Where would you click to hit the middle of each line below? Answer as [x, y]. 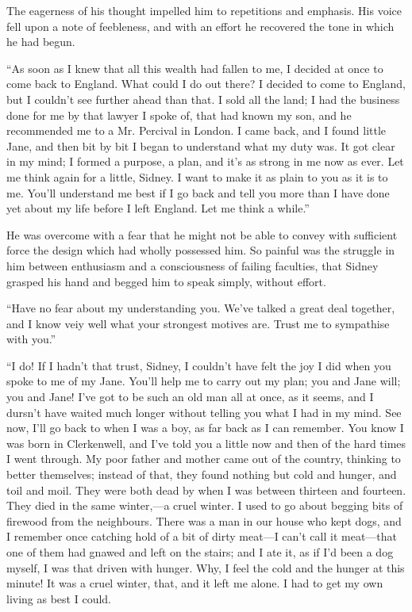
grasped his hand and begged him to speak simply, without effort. [166, 281]
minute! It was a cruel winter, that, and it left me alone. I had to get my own [195, 583]
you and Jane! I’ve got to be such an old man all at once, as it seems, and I [190, 397]
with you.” [31, 339]
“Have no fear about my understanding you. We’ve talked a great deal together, [201, 308]
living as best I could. [59, 598]
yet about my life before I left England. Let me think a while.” [158, 208]
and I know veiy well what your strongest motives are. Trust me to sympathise [198, 323]
